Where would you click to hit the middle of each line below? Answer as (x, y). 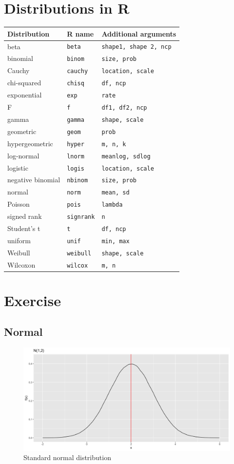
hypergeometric (30, 143)
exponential (25, 95)
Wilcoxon (21, 264)
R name (80, 33)
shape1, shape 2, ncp (136, 47)
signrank (81, 217)
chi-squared (24, 83)
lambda (112, 205)
